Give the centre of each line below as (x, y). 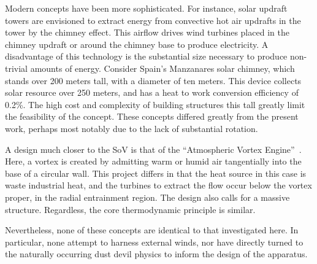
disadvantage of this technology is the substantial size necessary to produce (146, 56)
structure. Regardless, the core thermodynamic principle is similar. (130, 209)
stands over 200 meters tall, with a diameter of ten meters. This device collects (153, 80)
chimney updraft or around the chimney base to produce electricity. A (137, 44)
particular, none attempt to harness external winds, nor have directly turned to (154, 242)
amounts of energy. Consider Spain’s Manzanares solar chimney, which (162, 68)
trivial (17, 68)
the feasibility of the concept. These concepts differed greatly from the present (152, 116)
